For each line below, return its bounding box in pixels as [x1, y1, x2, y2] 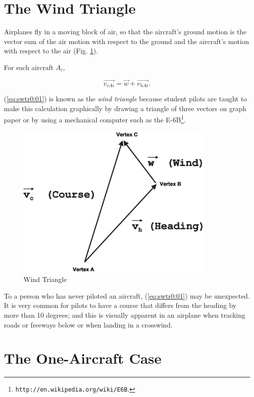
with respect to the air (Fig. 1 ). [4, 46, 98, 56]
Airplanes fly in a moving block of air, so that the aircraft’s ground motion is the [4, 26, 247, 37]
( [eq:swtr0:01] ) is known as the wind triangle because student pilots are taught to [4, 93, 247, 104]
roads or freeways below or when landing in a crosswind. [4, 319, 173, 329]
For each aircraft [4, 62, 54, 72]
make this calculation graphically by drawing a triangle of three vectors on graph [4, 103, 247, 113]
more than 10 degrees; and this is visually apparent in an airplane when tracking [4, 309, 246, 320]
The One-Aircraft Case [4, 348, 162, 368]
